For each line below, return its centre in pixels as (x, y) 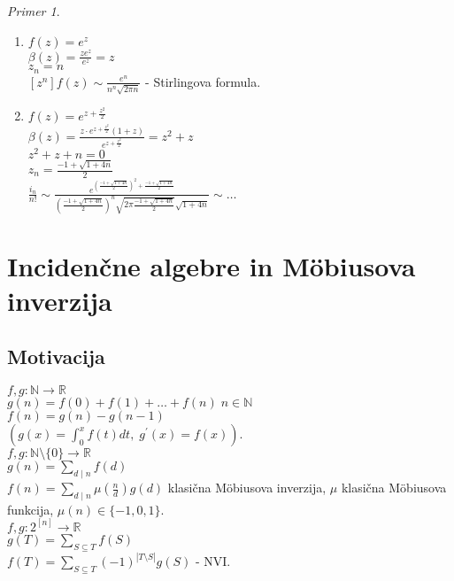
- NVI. (213, 561)
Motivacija (56, 356)
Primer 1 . (34, 11)
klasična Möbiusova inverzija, (247, 488)
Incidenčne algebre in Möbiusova (212, 265)
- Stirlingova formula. (203, 81)
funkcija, (31, 509)
